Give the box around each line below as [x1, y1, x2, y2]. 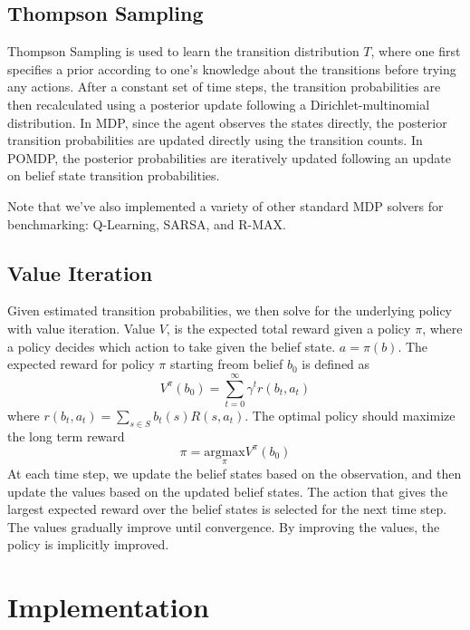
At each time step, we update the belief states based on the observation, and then [7, 463, 462, 482]
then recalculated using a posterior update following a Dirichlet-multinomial [7, 94, 430, 113]
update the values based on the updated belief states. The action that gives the [7, 481, 448, 500]
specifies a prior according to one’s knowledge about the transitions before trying [7, 59, 456, 78]
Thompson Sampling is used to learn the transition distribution [7, 42, 360, 61]
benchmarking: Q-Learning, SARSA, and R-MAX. [7, 214, 286, 233]
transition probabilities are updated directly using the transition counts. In [7, 131, 423, 150]
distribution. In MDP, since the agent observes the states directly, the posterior [7, 112, 447, 131]
